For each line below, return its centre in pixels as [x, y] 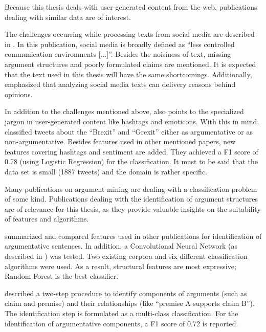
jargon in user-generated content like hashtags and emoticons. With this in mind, [132, 121]
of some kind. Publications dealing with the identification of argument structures [131, 199]
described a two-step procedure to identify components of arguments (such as [126, 293]
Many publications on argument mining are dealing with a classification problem [131, 189]
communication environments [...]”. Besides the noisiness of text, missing [118, 54]
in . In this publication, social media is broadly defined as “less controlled [120, 44]
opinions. [19, 94]
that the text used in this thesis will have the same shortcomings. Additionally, [128, 74]
